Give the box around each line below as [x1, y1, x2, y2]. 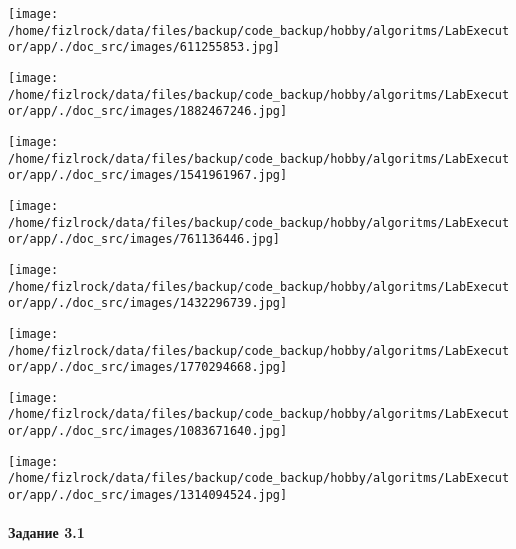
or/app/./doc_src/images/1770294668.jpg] [8, 360, 288, 375]
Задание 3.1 [8, 522, 85, 543]
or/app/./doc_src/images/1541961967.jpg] [8, 168, 288, 183]
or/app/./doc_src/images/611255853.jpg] [8, 40, 281, 55]
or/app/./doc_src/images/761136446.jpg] [8, 232, 281, 247]
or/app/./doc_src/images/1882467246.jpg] [8, 104, 288, 119]
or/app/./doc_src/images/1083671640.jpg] [8, 424, 288, 439]
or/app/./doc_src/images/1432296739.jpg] [8, 296, 288, 311]
